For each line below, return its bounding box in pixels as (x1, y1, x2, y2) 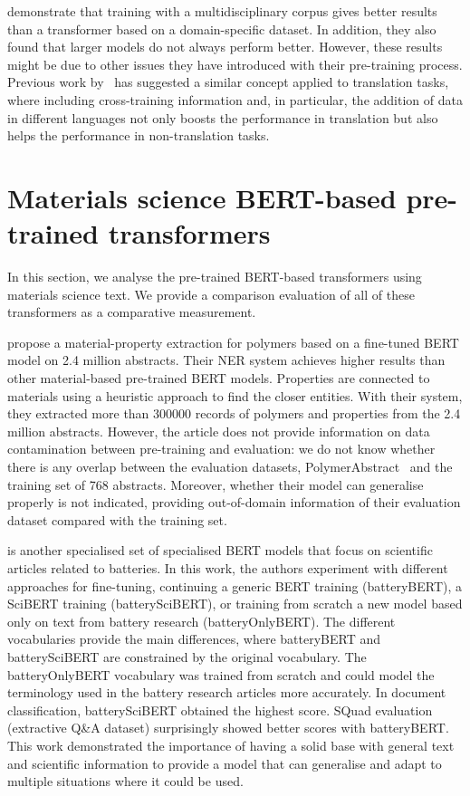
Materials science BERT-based (7, 178, 397, 216)
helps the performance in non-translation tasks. (7, 126, 270, 145)
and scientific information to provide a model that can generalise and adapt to (7, 753, 442, 772)
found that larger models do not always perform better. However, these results (7, 37, 443, 56)
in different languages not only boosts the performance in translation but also (7, 108, 438, 127)
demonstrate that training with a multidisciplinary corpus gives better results (7, 2, 437, 20)
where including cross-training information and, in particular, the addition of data (7, 90, 463, 109)
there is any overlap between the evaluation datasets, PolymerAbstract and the (7, 457, 453, 475)
